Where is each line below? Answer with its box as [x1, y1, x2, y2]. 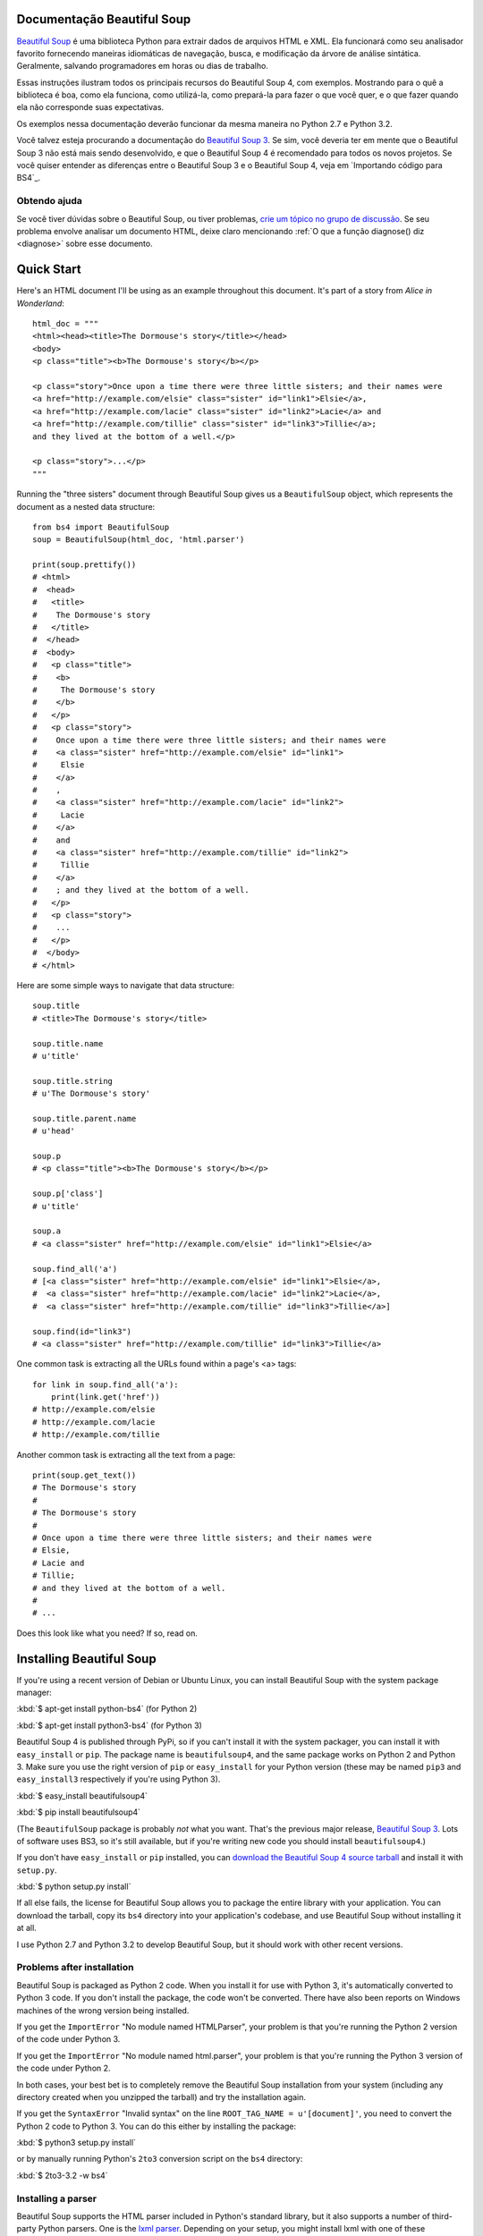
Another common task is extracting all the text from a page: [16, 1449, 236, 1460]
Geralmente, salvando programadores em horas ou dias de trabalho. [16, 61, 268, 72]
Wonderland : [16, 298, 64, 309]
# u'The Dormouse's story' [32, 1088, 151, 1099]
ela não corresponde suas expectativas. [16, 102, 165, 113]
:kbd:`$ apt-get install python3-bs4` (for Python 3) [16, 1720, 203, 1731]
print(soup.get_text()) [32, 1470, 137, 1480]
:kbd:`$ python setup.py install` [16, 1881, 131, 1892]
